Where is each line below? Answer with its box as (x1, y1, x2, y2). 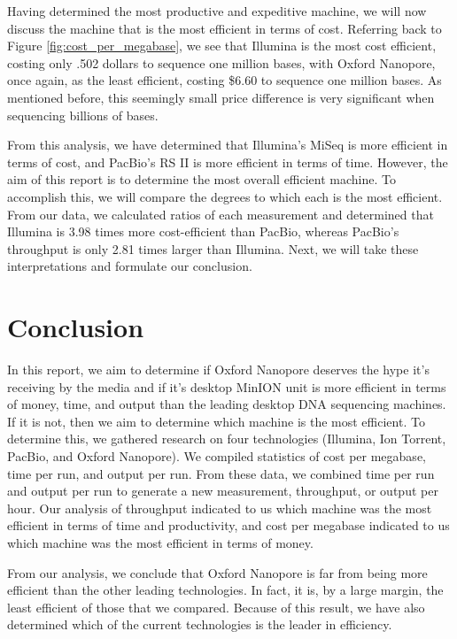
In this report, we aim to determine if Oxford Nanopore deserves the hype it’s (7, 360, 430, 379)
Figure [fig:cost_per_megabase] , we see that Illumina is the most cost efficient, (7, 36, 437, 55)
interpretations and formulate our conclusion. (7, 257, 252, 275)
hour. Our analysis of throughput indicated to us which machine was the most (7, 498, 432, 517)
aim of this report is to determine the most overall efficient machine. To (7, 170, 396, 189)
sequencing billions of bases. (7, 105, 159, 124)
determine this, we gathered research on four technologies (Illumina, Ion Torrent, (7, 429, 446, 448)
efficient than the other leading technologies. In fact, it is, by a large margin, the (7, 581, 444, 599)
